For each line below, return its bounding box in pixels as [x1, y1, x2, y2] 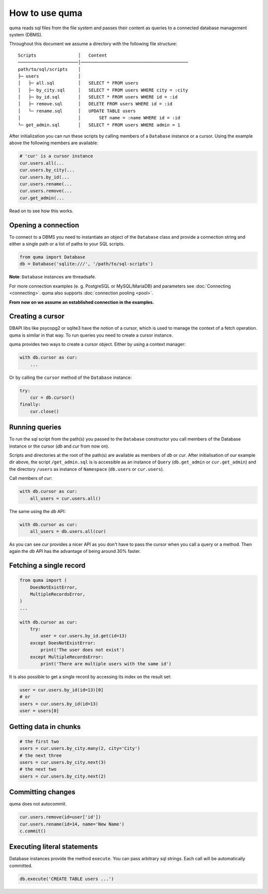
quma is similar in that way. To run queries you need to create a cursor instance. [9, 332, 173, 338]
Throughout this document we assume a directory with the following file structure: [9, 41, 177, 47]
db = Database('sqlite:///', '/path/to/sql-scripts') [19, 261, 153, 267]
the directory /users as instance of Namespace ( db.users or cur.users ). [9, 466, 164, 472]
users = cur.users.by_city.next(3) [19, 759, 106, 765]
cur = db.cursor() [30, 394, 75, 400]
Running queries [9, 423, 62, 432]
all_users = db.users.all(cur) [30, 529, 106, 534]
